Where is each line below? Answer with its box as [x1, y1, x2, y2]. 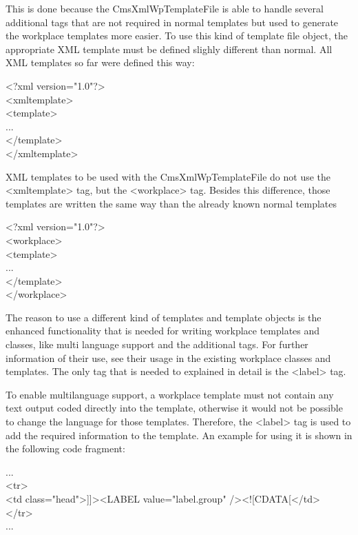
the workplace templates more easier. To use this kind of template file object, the [6, 28, 348, 43]
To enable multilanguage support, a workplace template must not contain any [6, 387, 334, 401]
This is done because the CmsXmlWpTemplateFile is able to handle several [6, 1, 324, 15]
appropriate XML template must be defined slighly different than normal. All [6, 41, 333, 56]
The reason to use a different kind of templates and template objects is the [6, 310, 322, 324]
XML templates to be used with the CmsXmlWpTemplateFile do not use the [6, 169, 331, 183]
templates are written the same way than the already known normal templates [6, 196, 337, 210]
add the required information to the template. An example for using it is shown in [6, 427, 352, 442]
